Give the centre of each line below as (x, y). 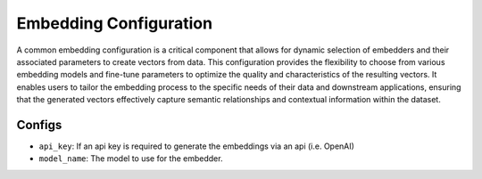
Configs (39, 125)
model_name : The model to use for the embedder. (131, 159)
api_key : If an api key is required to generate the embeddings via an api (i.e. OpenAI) (196, 146)
